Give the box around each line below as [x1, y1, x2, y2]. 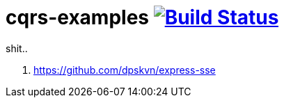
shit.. [6, 42, 28, 54]
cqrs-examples [6, 6, 150, 29]
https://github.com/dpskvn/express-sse [33, 63, 216, 76]
